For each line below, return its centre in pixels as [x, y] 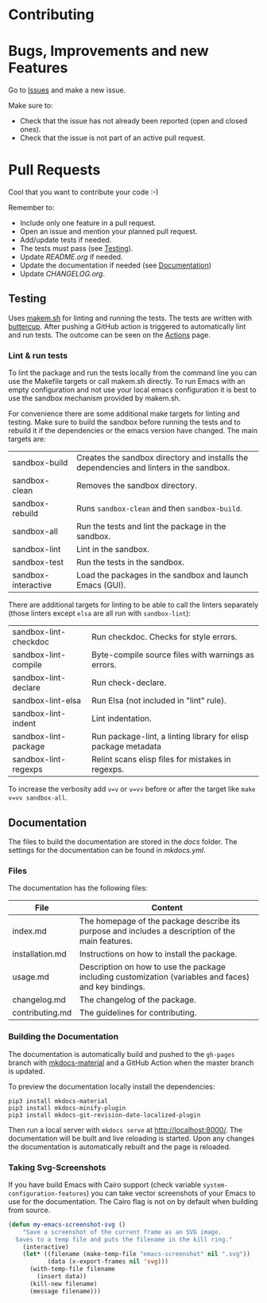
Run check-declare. [129, 683]
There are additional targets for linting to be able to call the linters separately [133, 605]
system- [215, 1185]
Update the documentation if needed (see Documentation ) [116, 265]
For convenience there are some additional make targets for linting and [124, 414]
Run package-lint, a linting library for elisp [170, 737]
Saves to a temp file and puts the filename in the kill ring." [124, 1239]
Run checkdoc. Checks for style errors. [164, 637]
